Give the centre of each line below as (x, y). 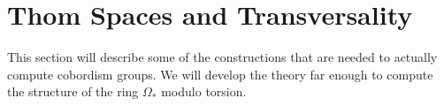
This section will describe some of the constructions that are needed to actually (222, 57)
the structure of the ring (73, 91)
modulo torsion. (204, 91)
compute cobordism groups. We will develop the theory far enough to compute (220, 74)
